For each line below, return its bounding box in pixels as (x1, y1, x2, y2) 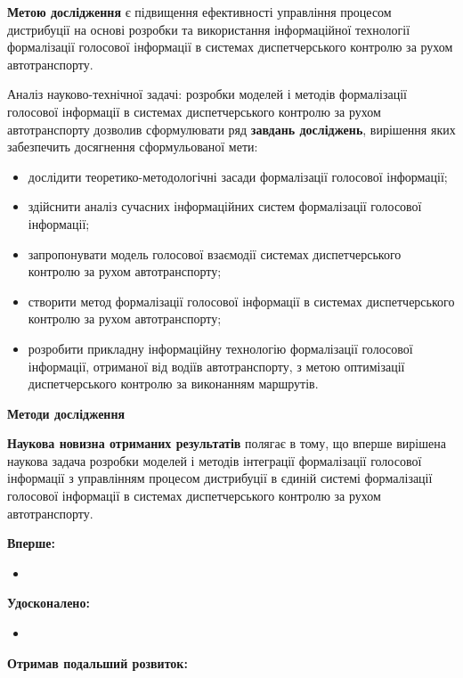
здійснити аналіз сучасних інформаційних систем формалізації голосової (28, 197, 422, 216)
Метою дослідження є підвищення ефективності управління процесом (7, 3, 392, 20)
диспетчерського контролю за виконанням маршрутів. (28, 374, 319, 393)
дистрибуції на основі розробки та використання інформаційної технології (7, 20, 410, 38)
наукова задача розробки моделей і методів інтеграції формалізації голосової (7, 451, 422, 470)
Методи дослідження (7, 404, 126, 422)
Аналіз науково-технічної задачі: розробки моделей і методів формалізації (7, 85, 407, 103)
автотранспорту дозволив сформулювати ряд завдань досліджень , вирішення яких (7, 119, 456, 138)
